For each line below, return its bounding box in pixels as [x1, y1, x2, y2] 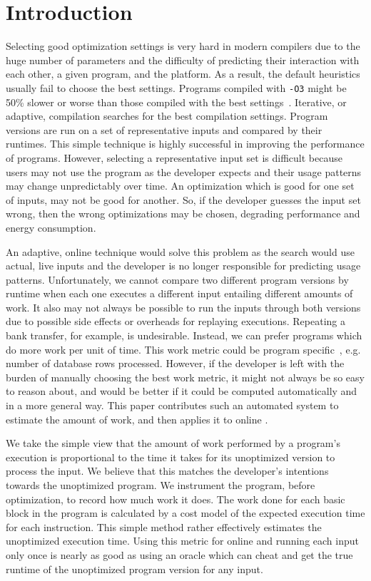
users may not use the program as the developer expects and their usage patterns [6, 164, 362, 179]
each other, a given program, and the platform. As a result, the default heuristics [6, 66, 360, 81]
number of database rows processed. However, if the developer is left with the [6, 356, 345, 371]
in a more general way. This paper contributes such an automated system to [6, 398, 339, 413]
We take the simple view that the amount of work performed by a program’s [6, 436, 340, 451]
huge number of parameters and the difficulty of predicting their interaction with [6, 52, 360, 67]
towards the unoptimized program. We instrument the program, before [6, 478, 315, 492]
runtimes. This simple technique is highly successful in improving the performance [6, 136, 365, 151]
